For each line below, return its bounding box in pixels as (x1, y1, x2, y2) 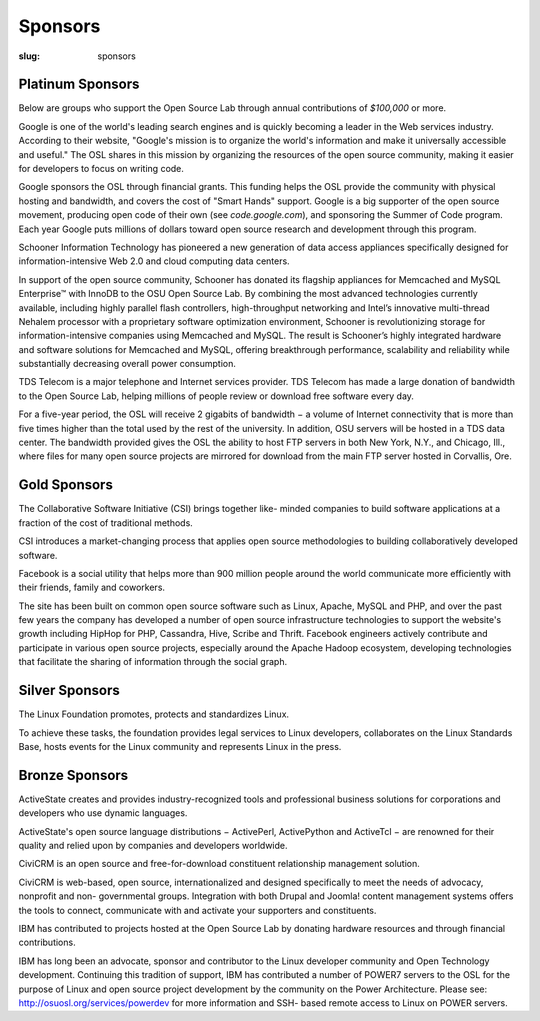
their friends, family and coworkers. (18, 581, 165, 594)
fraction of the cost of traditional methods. (18, 516, 194, 529)
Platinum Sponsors (18, 76, 140, 93)
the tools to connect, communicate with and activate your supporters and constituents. (18, 904, 377, 916)
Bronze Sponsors (18, 766, 129, 784)
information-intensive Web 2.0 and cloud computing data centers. (18, 255, 290, 267)
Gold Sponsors (18, 476, 114, 494)
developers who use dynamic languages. (18, 807, 188, 819)
